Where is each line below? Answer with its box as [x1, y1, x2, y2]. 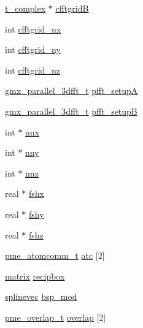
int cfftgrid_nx [5, 22, 61, 35]
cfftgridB [55, 2, 89, 14]
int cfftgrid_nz [5, 63, 60, 76]
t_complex [5, 2, 46, 14]
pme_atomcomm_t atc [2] [5, 249, 105, 262]
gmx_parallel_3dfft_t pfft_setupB [5, 104, 137, 117]
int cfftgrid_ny [5, 43, 61, 56]
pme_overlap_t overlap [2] [5, 310, 106, 323]
